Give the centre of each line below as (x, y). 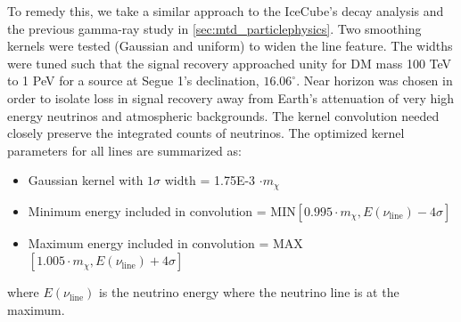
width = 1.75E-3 (210, 180)
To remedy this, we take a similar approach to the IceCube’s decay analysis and (226, 11)
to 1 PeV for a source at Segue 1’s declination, (133, 80)
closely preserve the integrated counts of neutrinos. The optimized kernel (206, 133)
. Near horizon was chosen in (375, 80)
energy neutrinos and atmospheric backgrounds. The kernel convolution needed (223, 115)
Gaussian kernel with (86, 180)
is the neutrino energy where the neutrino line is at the (249, 292)
